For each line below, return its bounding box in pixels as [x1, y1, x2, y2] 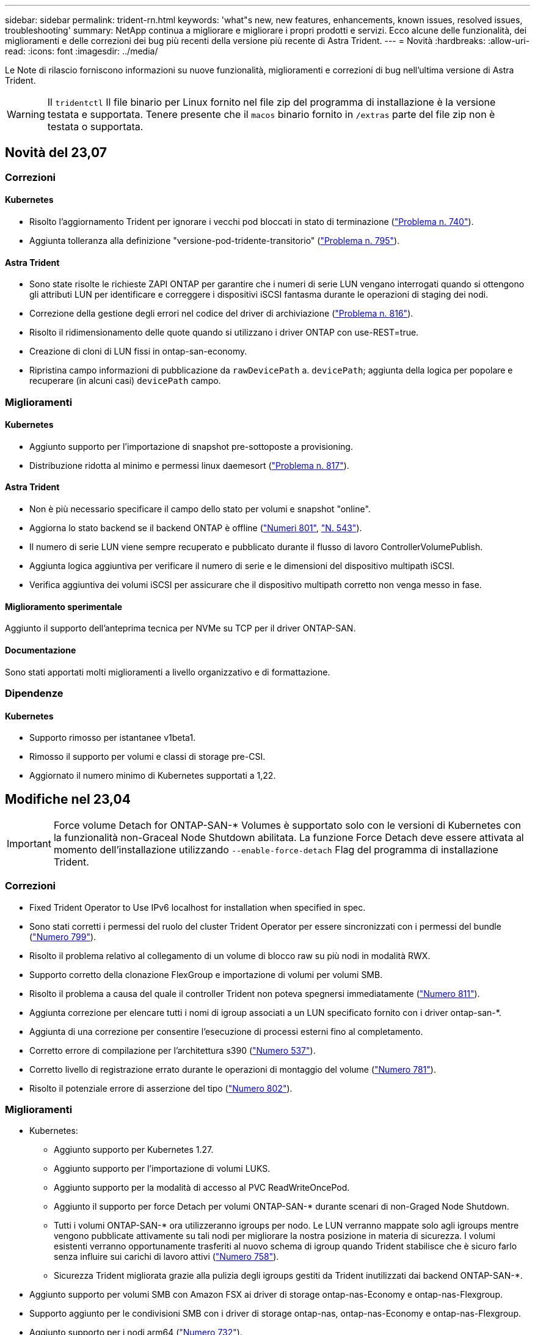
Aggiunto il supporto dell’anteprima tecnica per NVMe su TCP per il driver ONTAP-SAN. [5, 623, 356, 634]
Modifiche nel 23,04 [5, 791, 131, 807]
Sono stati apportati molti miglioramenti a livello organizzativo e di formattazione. [5, 666, 330, 677]
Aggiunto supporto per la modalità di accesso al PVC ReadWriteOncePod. [54, 1182, 350, 1193]
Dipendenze [5, 686, 64, 699]
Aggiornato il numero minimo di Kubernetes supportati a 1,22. [29, 770, 276, 781]
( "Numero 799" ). [29, 931, 96, 942]
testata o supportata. [47, 120, 144, 133]
